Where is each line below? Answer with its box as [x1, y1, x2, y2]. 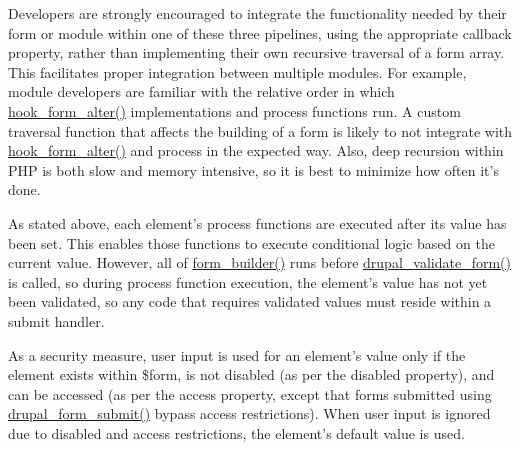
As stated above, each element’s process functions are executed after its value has [8, 212, 507, 233]
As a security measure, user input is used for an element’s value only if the [8, 344, 466, 365]
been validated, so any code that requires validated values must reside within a [8, 291, 492, 312]
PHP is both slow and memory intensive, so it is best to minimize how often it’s [8, 159, 499, 180]
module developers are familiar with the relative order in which [8, 81, 395, 102]
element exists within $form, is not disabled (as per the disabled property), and [8, 364, 495, 385]
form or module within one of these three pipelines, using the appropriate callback [8, 22, 512, 43]
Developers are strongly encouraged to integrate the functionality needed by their [8, 3, 507, 23]
